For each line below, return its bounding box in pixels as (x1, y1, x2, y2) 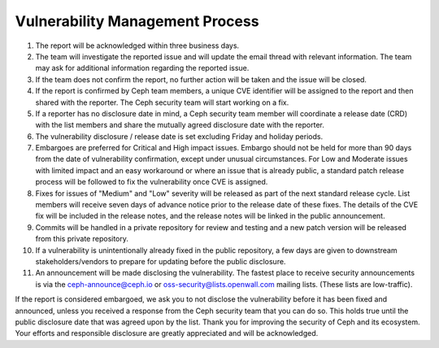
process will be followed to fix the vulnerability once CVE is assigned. (35, 177, 268, 187)
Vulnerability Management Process (15, 12, 259, 30)
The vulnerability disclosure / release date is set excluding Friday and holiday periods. (35, 131, 324, 141)
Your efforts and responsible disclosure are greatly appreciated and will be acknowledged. (15, 328, 319, 338)
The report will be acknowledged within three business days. (35, 41, 240, 50)
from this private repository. (35, 234, 129, 244)
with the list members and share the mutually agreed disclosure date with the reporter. (35, 120, 325, 130)
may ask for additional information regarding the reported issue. (35, 63, 250, 73)
